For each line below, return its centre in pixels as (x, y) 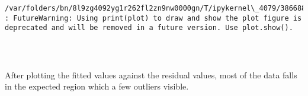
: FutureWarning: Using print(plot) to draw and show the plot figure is (153, 18)
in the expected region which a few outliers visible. (97, 86)
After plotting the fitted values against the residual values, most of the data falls (151, 75)
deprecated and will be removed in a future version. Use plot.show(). (149, 28)
